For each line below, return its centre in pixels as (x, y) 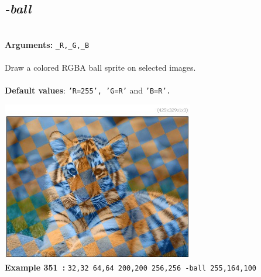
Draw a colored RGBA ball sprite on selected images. (100, 67)
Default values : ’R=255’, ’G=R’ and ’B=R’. (88, 90)
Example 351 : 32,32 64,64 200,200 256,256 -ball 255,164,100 (130, 267)
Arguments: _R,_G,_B (47, 44)
